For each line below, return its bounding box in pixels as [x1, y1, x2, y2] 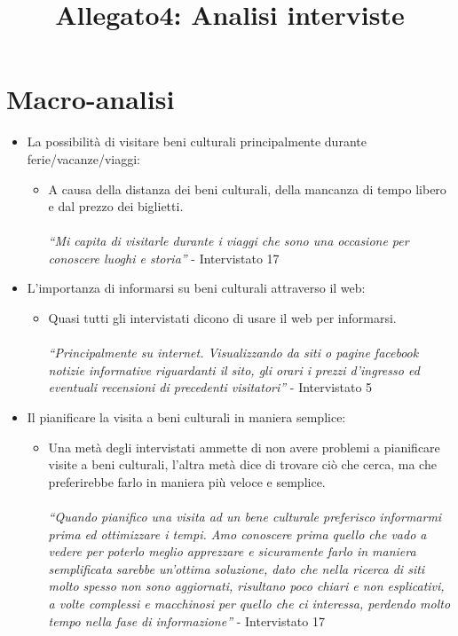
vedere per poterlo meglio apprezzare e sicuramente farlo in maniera [48, 542, 416, 561]
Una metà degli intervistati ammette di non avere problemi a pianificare [48, 437, 440, 456]
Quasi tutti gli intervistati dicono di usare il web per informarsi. [48, 309, 397, 327]
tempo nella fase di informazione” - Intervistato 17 [48, 611, 325, 630]
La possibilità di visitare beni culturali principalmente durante [27, 132, 367, 151]
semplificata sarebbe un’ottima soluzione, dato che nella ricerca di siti [48, 559, 425, 577]
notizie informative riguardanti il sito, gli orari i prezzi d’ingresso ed [48, 360, 420, 379]
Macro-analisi [6, 81, 175, 117]
